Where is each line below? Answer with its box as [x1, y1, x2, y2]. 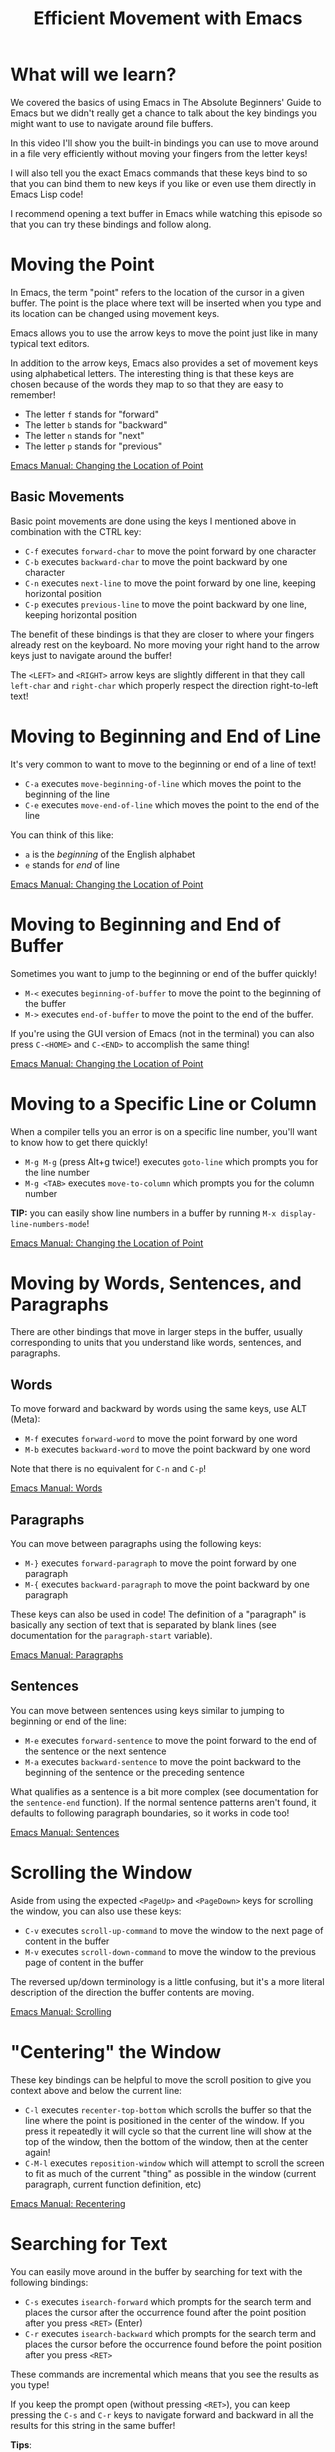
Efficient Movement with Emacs [33, 7, 303, 30]
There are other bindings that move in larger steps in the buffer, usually [10, 1326, 303, 1338]
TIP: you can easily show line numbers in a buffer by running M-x [10, 1207, 277, 1219]
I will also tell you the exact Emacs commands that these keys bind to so [10, 167, 308, 179]
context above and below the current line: [10, 2084, 182, 2096]
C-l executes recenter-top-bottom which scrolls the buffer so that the [24, 2103, 312, 2116]
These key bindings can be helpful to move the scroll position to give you [10, 2073, 312, 2086]
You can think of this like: [10, 828, 114, 841]
